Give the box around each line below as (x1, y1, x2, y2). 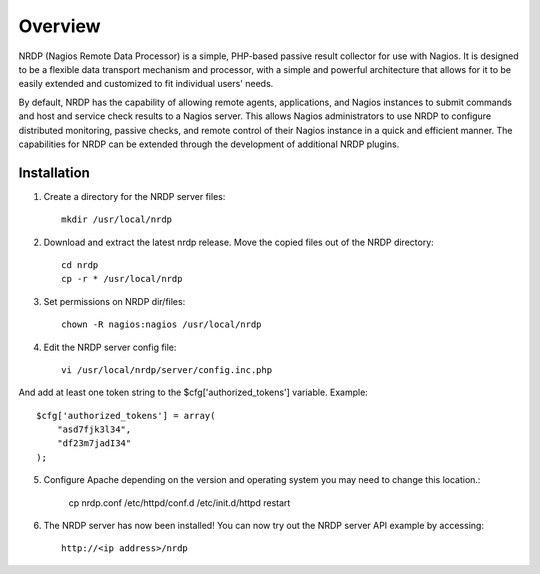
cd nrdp (61, 259, 99, 270)
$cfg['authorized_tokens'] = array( (36, 410, 216, 421)
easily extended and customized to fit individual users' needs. (18, 78, 274, 90)
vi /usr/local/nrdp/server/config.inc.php (61, 364, 273, 375)
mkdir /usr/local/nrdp (61, 214, 173, 225)
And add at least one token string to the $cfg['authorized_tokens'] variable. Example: (18, 386, 369, 399)
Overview (18, 15, 101, 37)
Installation (18, 164, 90, 181)
